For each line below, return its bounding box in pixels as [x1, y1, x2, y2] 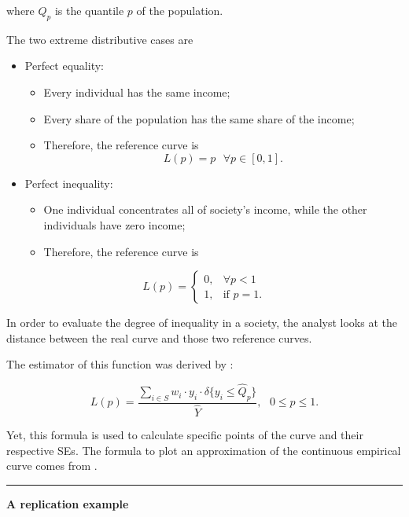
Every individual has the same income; [43, 83, 230, 100]
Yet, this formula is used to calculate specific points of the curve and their [6, 427, 363, 443]
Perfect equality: [24, 57, 104, 74]
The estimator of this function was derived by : [6, 356, 234, 372]
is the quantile [54, 2, 124, 18]
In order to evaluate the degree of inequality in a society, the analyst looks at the [6, 314, 397, 331]
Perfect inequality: [24, 174, 113, 191]
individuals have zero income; [43, 216, 186, 233]
